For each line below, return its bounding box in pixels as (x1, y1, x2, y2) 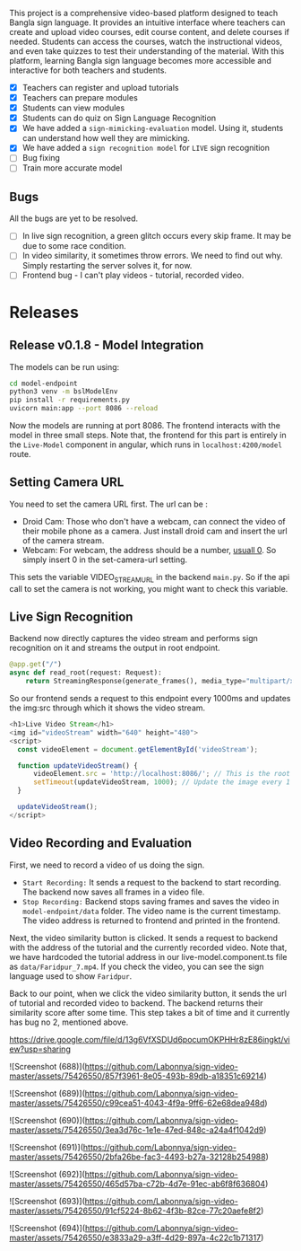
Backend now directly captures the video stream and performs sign (9, 633, 258, 644)
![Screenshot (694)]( (9, 1222, 86, 1233)
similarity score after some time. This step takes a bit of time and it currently (9, 1007, 290, 1018)
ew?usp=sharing (9, 1044, 72, 1054)
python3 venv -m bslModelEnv (9, 387, 118, 396)
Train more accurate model (21, 163, 123, 173)
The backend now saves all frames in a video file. (21, 886, 205, 897)
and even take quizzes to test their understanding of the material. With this (9, 46, 285, 57)
